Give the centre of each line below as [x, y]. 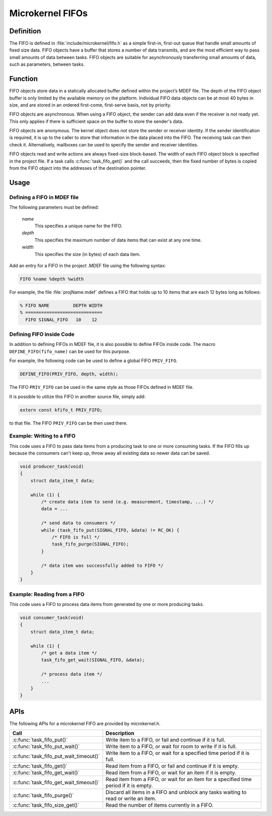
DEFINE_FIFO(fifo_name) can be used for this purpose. [70, 351]
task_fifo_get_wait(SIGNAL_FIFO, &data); [93, 660]
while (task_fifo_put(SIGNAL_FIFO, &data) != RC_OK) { [110, 530]
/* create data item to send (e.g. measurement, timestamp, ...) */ [127, 502]
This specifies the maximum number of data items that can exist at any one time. [118, 240]
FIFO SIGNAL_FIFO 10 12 [61, 320]
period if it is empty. [129, 786]
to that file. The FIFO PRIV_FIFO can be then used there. [69, 423]
